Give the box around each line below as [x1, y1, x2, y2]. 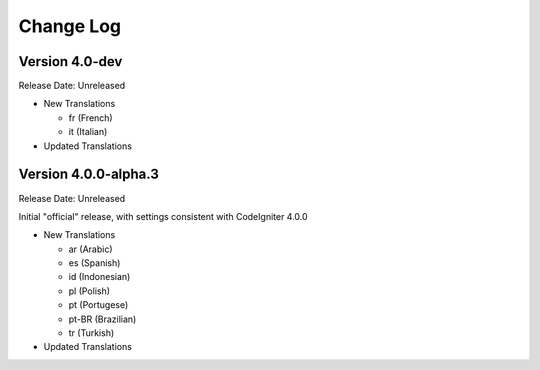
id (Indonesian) [68, 271, 131, 283]
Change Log [18, 15, 122, 37]
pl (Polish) [68, 285, 110, 297]
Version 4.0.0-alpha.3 [18, 166, 160, 183]
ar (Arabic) [68, 243, 114, 255]
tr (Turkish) [68, 327, 115, 339]
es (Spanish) [68, 257, 121, 269]
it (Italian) [68, 126, 108, 138]
